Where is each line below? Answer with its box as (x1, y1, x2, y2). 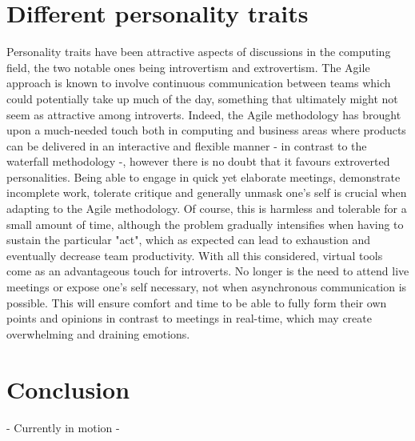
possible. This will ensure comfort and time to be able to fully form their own (6, 294, 387, 311)
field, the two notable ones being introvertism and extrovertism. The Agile (6, 58, 370, 75)
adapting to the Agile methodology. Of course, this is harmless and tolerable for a (6, 200, 407, 217)
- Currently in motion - (6, 419, 120, 435)
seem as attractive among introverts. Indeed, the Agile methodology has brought (6, 106, 401, 122)
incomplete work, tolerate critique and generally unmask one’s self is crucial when (6, 184, 407, 201)
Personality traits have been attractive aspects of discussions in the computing (6, 43, 391, 60)
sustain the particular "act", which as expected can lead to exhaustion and (6, 231, 370, 248)
